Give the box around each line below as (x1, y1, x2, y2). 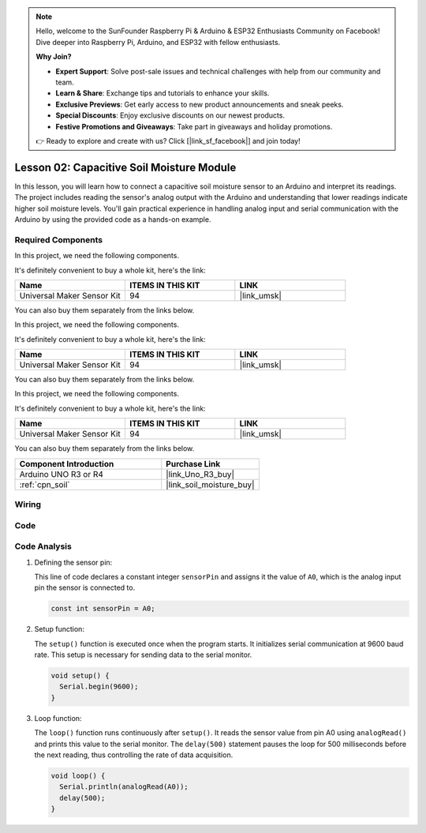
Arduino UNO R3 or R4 (19, 468, 104, 479)
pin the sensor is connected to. (34, 583, 136, 592)
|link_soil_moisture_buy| (166, 478, 255, 490)
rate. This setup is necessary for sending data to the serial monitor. (34, 650, 252, 659)
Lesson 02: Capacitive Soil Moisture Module (14, 160, 237, 174)
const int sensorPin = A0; (50, 604, 155, 613)
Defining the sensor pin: (34, 557, 113, 567)
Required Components (14, 234, 103, 245)
